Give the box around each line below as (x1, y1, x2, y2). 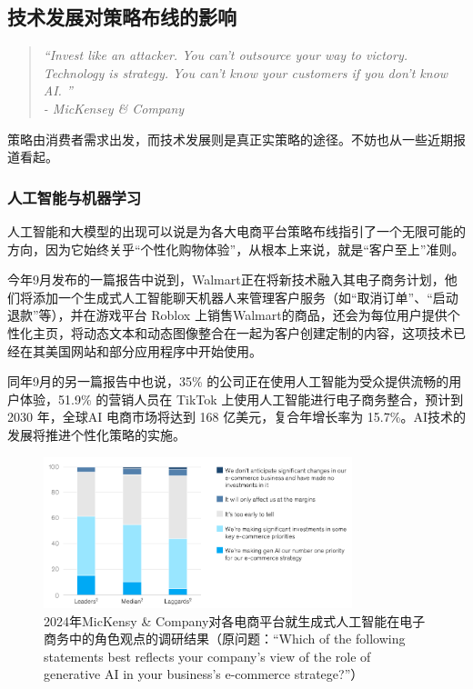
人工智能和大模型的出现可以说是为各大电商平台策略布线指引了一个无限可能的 (7, 221, 466, 240)
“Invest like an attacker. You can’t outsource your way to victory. (43, 45, 408, 65)
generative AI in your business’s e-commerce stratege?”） (44, 664, 364, 684)
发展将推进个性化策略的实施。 (7, 424, 186, 444)
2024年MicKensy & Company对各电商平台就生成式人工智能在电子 (44, 611, 426, 630)
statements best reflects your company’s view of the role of (44, 646, 371, 665)
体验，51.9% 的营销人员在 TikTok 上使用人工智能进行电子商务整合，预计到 (19, 389, 464, 408)
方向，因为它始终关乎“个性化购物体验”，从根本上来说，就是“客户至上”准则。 (7, 239, 465, 258)
